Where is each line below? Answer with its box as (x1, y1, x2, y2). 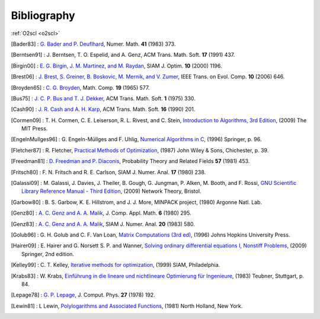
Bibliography (11, 9, 75, 22)
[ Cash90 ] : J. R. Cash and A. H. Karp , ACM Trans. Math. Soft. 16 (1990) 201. (11, 106, 196, 113)
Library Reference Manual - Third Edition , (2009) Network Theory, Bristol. (21, 187, 201, 195)
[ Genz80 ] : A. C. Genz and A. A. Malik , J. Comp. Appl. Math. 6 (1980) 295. (11, 209, 192, 216)
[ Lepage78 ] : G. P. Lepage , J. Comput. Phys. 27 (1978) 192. (11, 291, 155, 299)
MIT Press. (21, 125, 48, 132)
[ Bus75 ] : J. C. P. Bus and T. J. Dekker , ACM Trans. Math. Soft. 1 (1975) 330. (11, 95, 196, 102)
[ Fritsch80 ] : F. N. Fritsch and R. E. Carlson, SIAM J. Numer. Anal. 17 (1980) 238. (11, 168, 206, 176)
